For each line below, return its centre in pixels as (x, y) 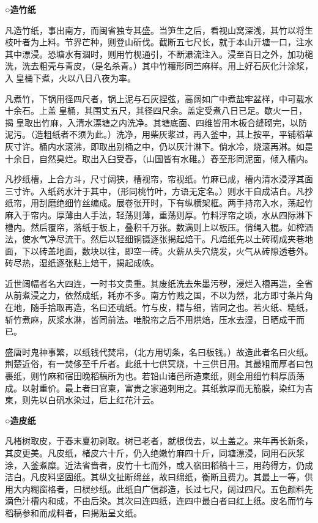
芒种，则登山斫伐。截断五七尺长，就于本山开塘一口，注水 (197, 42)
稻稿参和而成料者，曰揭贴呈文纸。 (73, 512)
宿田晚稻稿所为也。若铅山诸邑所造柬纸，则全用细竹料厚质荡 (184, 376)
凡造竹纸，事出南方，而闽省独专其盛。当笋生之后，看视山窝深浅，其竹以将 (155, 30)
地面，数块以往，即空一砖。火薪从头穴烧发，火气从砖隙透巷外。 (184, 250)
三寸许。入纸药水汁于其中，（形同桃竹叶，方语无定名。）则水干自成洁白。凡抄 (159, 191)
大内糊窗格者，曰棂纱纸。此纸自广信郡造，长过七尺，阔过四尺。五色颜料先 (163, 488)
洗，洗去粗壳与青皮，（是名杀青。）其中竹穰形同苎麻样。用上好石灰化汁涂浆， (159, 66)
